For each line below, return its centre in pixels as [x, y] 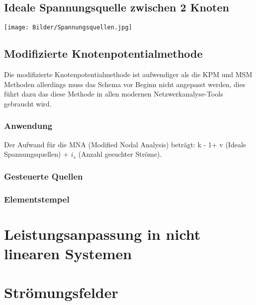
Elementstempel [37, 199]
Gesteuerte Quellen [43, 176]
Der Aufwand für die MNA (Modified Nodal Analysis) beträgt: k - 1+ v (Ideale [125, 144]
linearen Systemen [68, 253]
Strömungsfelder [61, 292]
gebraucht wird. [28, 103]
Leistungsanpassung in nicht [102, 234]
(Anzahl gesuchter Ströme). [120, 154]
